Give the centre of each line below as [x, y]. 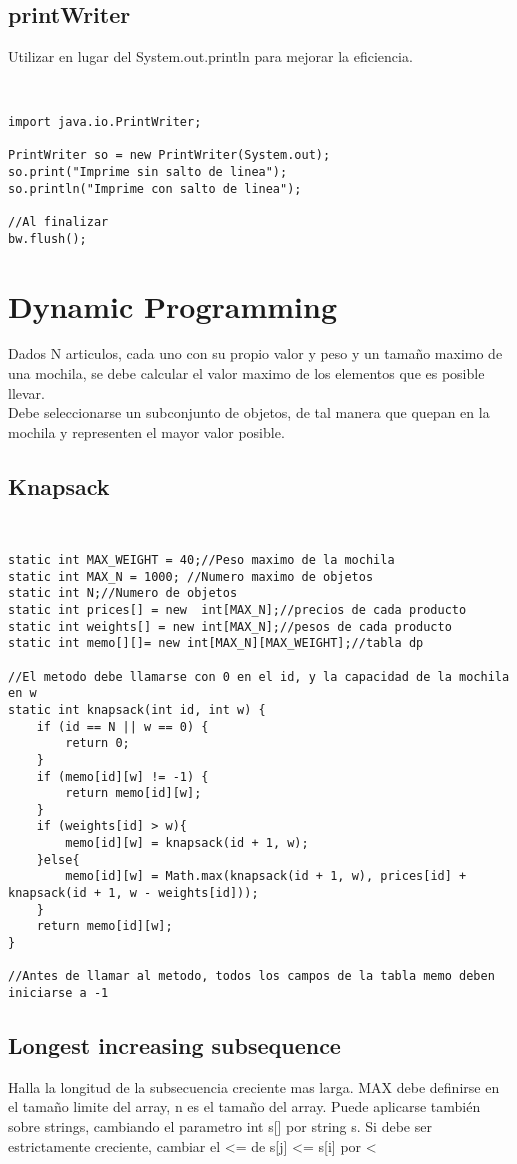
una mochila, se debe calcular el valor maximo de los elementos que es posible [246, 373]
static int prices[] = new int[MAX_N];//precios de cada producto [237, 609]
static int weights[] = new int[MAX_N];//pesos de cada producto [230, 626]
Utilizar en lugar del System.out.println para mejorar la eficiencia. [210, 56]
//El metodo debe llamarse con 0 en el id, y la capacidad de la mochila [259, 676]
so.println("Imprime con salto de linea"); [155, 188]
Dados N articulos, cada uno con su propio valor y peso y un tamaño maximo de [255, 353]
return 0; [97, 743]
